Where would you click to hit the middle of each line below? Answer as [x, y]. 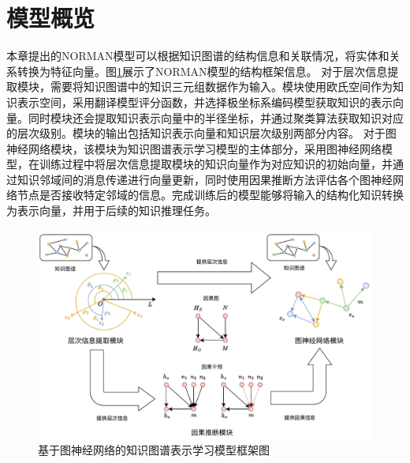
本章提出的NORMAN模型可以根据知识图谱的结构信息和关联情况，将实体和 [198, 56]
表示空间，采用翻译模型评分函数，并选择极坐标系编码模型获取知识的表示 [205, 102]
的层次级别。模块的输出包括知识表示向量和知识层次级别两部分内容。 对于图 [201, 133]
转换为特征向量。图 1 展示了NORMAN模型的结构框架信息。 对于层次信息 [202, 71]
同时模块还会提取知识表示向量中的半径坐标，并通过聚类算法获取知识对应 [216, 117]
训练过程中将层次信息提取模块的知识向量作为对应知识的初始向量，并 [216, 164]
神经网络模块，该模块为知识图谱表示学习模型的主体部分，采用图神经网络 [194, 148]
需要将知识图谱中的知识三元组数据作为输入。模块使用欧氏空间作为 [221, 87]
